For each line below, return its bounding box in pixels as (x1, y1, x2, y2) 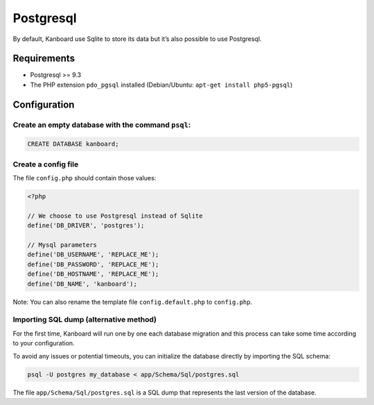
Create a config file (12, 160, 79, 169)
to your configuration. (12, 339, 75, 347)
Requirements (12, 53, 75, 64)
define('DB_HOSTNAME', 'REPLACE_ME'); (27, 270, 159, 278)
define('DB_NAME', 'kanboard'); (27, 279, 138, 288)
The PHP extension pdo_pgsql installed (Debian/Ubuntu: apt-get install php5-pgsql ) (30, 80, 293, 89)
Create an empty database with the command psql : (12, 120, 191, 130)
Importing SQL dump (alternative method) (12, 315, 157, 325)
